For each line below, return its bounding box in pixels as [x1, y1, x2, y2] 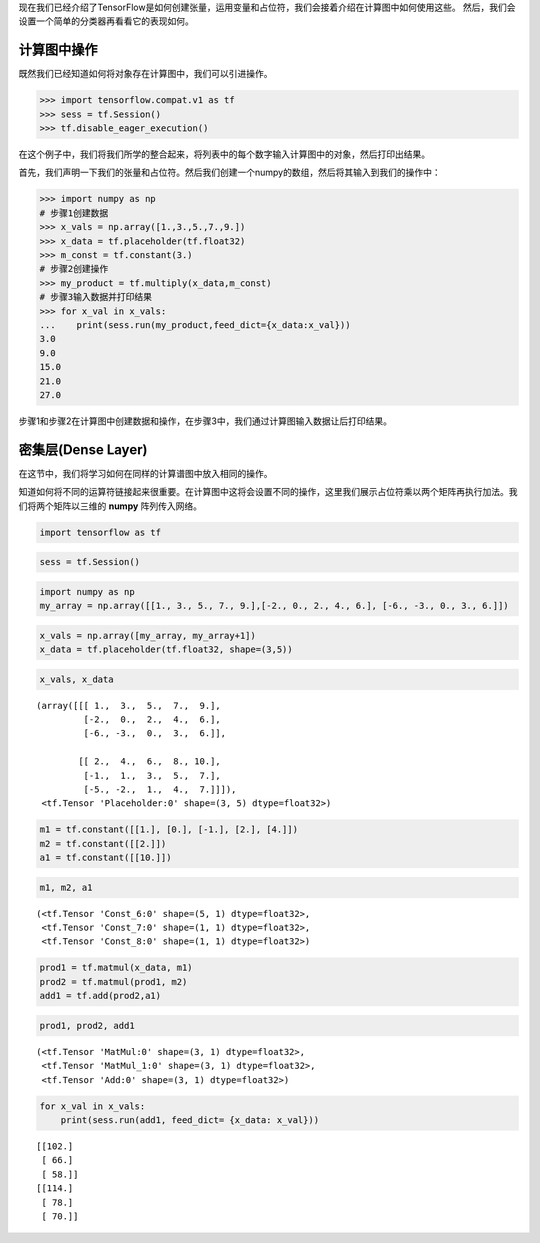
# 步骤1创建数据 [39, 207, 109, 219]
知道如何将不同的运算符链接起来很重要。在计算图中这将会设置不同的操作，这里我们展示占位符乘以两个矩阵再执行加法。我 [18, 486, 518, 498]
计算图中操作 [18, 41, 98, 59]
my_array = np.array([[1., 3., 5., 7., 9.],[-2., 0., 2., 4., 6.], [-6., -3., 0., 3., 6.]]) [39, 600, 509, 612]
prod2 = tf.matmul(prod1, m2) [39, 976, 188, 987]
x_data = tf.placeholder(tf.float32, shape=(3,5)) [39, 644, 294, 655]
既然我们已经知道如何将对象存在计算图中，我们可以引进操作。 [18, 68, 273, 80]
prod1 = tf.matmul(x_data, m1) [39, 962, 194, 974]
